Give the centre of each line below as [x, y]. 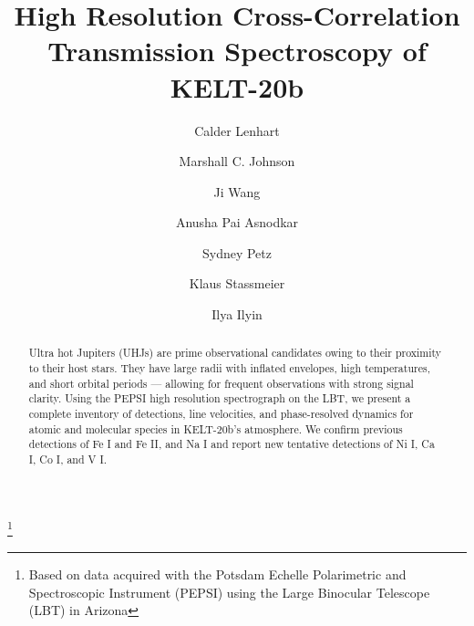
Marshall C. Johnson [237, 161]
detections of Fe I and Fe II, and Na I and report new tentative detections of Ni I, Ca [232, 444]
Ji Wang [237, 191]
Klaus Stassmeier [237, 283]
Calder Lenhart [237, 130]
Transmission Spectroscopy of [237, 51]
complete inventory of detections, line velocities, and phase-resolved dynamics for [221, 414]
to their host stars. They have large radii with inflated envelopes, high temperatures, [229, 368]
